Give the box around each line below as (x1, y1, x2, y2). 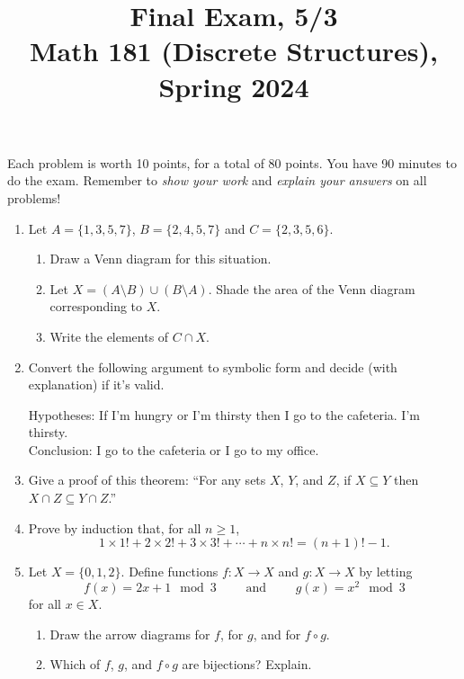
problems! (7, 188, 61, 207)
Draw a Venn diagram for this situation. (49, 249, 272, 268)
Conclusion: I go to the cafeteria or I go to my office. (28, 440, 319, 459)
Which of (49, 655, 101, 674)
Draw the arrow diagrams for (49, 624, 210, 643)
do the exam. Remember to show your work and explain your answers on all (7, 171, 427, 190)
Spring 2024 (158, 67, 309, 104)
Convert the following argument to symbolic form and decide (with (28, 357, 397, 376)
